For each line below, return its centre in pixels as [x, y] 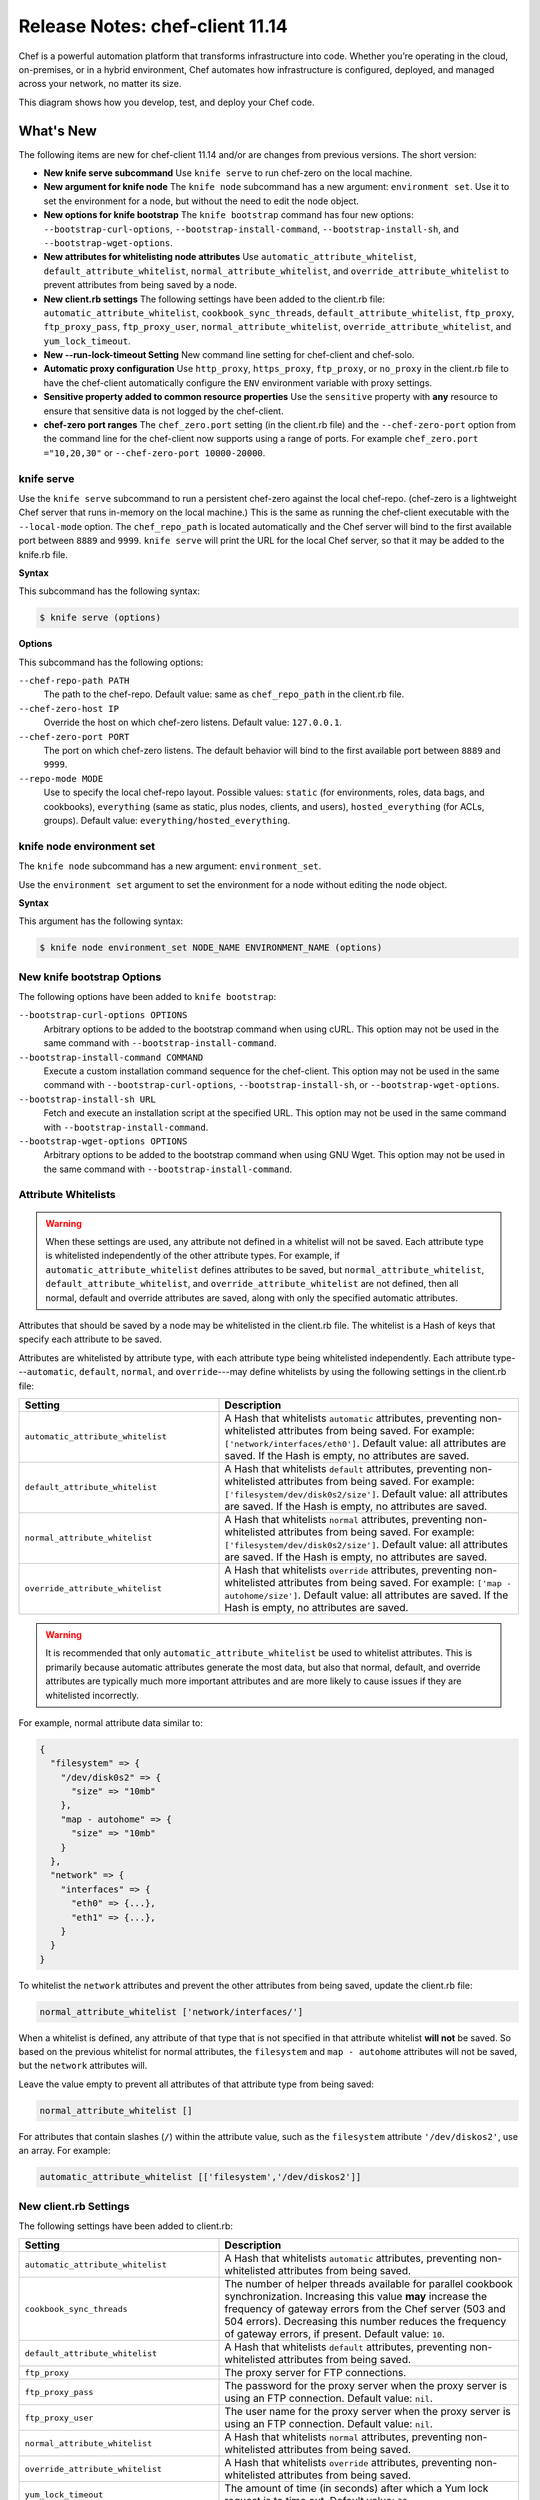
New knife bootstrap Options [90, 977]
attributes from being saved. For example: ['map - [395, 1582]
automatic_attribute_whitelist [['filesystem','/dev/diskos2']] [200, 2177]
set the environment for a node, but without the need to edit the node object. [201, 201]
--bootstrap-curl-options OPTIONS [103, 1015]
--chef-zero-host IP [69, 708]
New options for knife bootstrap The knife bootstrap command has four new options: [228, 215]
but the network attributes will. [83, 2066]
